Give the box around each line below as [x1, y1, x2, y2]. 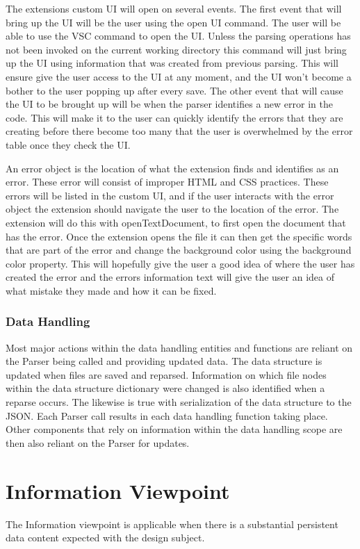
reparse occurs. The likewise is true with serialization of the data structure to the [6, 395, 352, 409]
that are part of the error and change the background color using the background [6, 243, 352, 257]
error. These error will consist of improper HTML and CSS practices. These [6, 174, 329, 189]
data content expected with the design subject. [6, 530, 205, 545]
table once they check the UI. [6, 137, 131, 151]
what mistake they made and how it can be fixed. [6, 283, 217, 297]
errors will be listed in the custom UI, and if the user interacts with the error [6, 188, 334, 202]
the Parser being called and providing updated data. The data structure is [6, 354, 322, 368]
